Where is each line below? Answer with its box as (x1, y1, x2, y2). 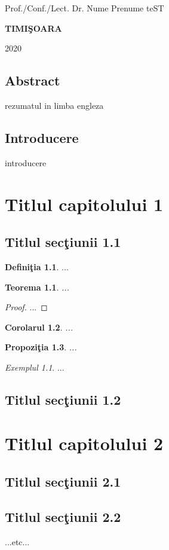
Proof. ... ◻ (5, 301, 48, 313)
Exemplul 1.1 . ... (5, 360, 64, 373)
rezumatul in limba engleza (5, 99, 104, 111)
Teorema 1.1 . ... (5, 280, 69, 293)
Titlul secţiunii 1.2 (5, 390, 121, 408)
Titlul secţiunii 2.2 (5, 507, 121, 525)
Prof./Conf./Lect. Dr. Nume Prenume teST (5, 2, 164, 14)
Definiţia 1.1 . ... (5, 260, 69, 273)
